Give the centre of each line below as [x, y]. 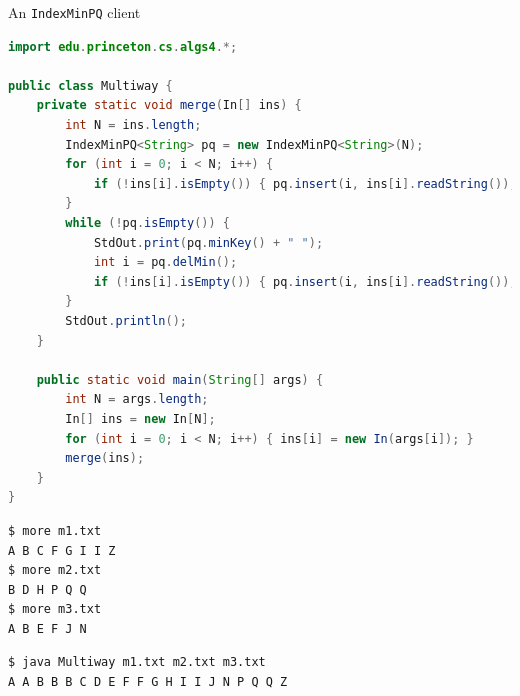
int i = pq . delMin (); [165, 262]
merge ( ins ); [105, 458]
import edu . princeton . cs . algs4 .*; [123, 46]
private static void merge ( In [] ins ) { [169, 105]
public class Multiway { [90, 85]
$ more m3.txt [55, 609]
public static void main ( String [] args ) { [180, 379]
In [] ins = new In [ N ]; [140, 418]
